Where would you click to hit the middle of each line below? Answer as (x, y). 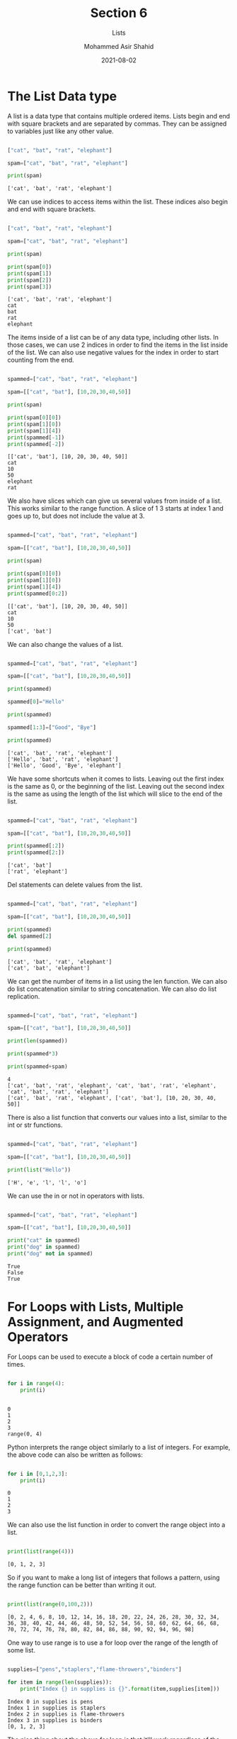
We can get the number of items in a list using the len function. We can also (117, 981)
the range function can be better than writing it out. (82, 1585)
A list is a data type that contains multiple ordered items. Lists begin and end (119, 116)
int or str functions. (35, 1125)
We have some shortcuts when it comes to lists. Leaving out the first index (116, 779)
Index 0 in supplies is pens (50, 1701)
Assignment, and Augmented (96, 1322)
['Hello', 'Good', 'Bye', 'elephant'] (64, 765)
